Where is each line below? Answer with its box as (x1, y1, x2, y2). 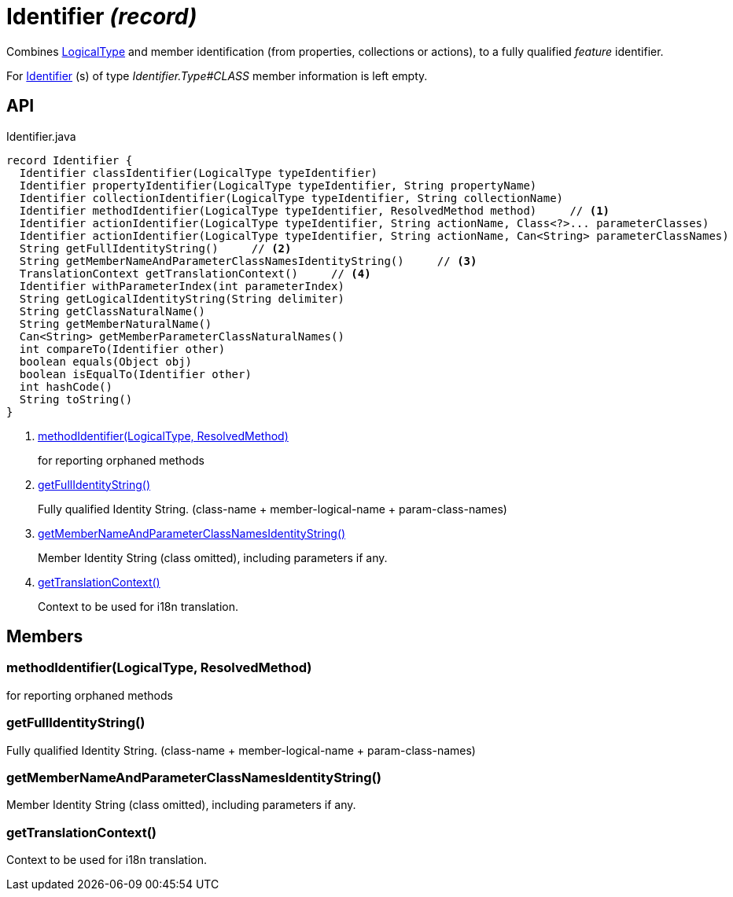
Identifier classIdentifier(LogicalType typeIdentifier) (19, 166, 378, 179)
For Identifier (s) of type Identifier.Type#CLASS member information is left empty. (6, 68, 428, 83)
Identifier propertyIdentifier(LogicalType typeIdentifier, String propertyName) (19, 178, 537, 192)
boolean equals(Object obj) (19, 355, 193, 368)
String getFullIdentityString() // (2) (19, 241, 292, 255)
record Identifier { (6, 153, 133, 167)
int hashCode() (19, 380, 112, 393)
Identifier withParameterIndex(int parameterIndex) (19, 279, 344, 292)
